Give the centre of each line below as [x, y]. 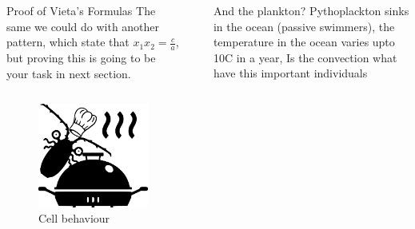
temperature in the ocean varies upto [304, 42]
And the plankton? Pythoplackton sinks [311, 10]
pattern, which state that [68, 42]
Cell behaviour [74, 218]
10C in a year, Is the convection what [305, 57]
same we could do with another [83, 26]
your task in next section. [69, 73]
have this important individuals [290, 73]
